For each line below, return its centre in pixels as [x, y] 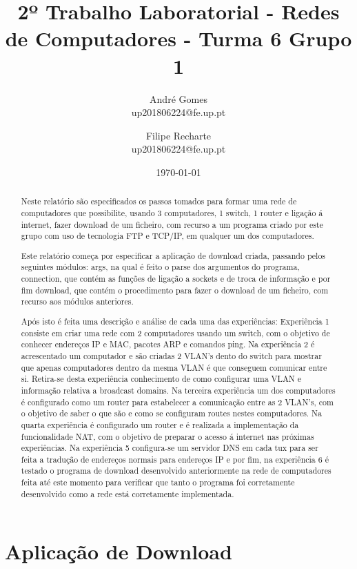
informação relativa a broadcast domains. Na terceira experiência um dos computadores [178, 390]
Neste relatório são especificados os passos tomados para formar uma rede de [159, 201]
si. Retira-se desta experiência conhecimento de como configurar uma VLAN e [161, 379]
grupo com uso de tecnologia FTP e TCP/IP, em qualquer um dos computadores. [167, 236]
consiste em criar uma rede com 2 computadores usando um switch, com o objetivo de [175, 332]
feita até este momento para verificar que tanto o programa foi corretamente [158, 482]
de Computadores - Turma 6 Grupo [178, 38]
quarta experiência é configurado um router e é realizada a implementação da [160, 424]
